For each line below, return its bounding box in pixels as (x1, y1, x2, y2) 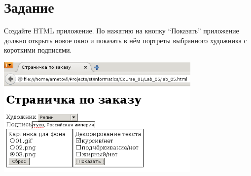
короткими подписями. (4, 45, 72, 55)
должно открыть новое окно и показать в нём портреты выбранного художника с (4, 35, 247, 45)
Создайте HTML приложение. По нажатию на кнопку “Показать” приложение (4, 26, 239, 36)
